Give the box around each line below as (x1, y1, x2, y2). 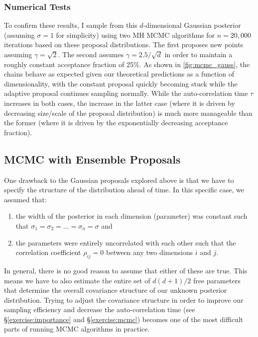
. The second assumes (58, 49, 124, 59)
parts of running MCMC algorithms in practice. (4, 324, 150, 334)
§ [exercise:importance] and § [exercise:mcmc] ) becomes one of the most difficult (4, 314, 244, 324)
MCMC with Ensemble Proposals (4, 151, 181, 167)
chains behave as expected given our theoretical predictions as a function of (4, 69, 235, 79)
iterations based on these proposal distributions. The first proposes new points (4, 39, 244, 50)
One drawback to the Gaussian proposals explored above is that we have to (4, 174, 234, 185)
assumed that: (4, 194, 47, 204)
